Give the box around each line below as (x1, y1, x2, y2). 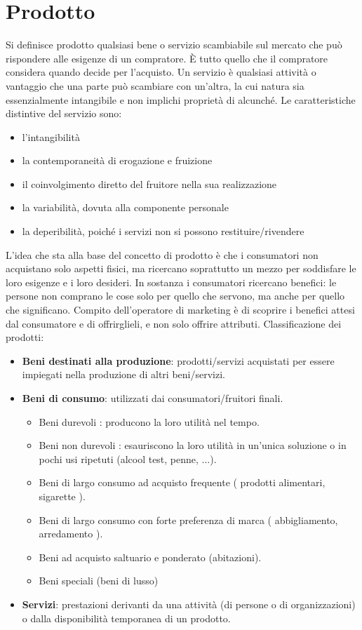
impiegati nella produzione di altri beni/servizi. (22, 367, 225, 382)
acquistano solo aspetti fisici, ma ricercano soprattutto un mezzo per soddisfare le (6, 261, 356, 276)
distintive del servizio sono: (6, 106, 122, 121)
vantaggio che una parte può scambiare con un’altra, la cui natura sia (6, 78, 304, 93)
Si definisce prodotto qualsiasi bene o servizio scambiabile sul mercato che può (6, 37, 342, 52)
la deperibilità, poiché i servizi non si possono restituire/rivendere (22, 224, 304, 239)
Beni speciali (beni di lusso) (39, 573, 159, 588)
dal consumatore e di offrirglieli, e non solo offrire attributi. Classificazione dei (6, 316, 342, 330)
